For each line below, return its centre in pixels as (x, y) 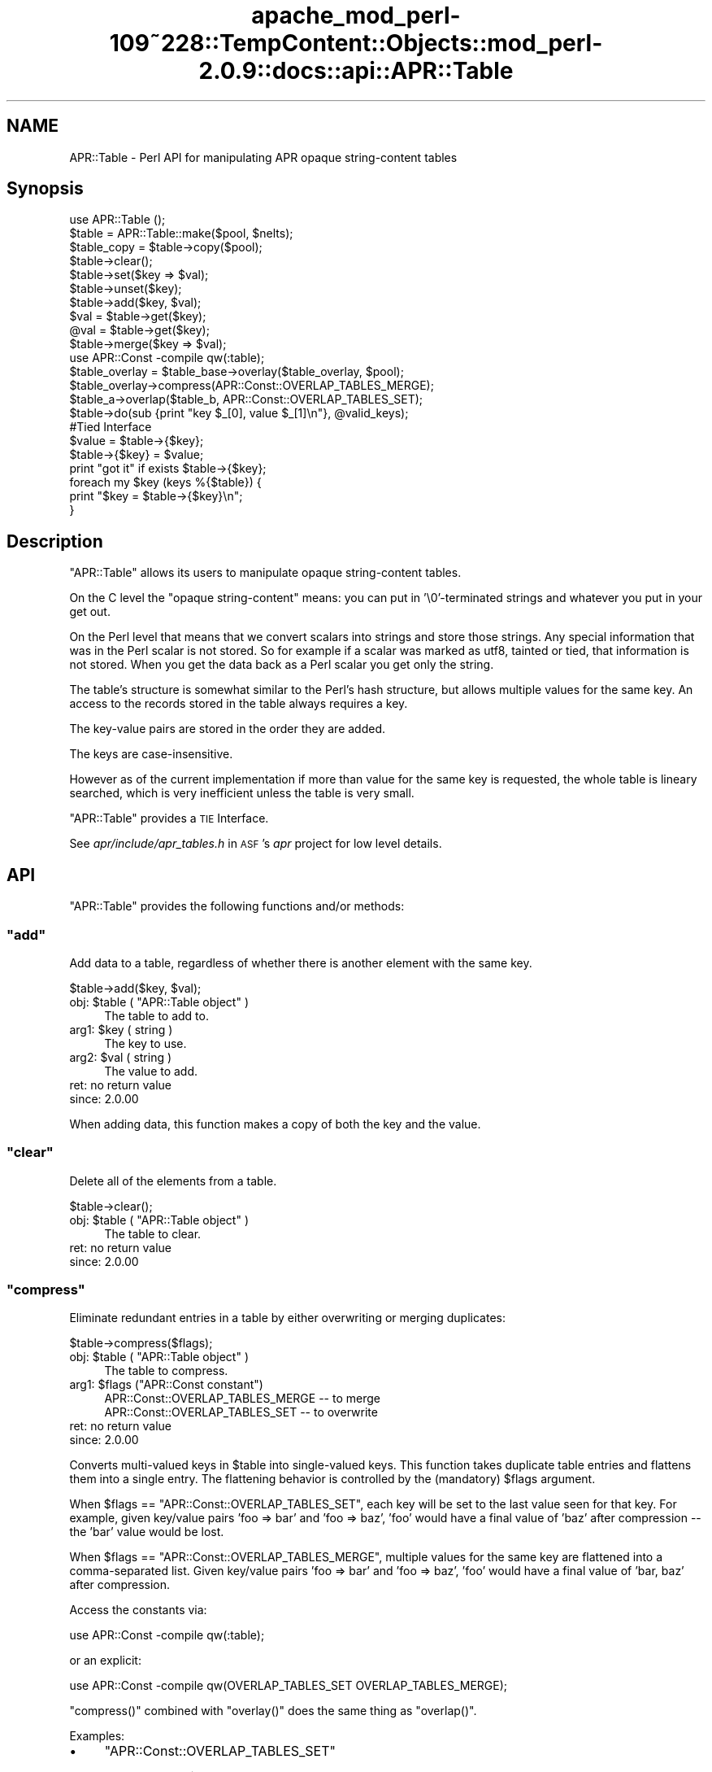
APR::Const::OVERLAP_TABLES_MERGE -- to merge (242, 1399)
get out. (90, 612)
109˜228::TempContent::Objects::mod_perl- (356, 43)
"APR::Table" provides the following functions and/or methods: (237, 906)
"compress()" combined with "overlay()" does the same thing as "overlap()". (273, 1711)
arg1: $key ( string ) (121, 1029)
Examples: (97, 1736)
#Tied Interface (111, 427)
